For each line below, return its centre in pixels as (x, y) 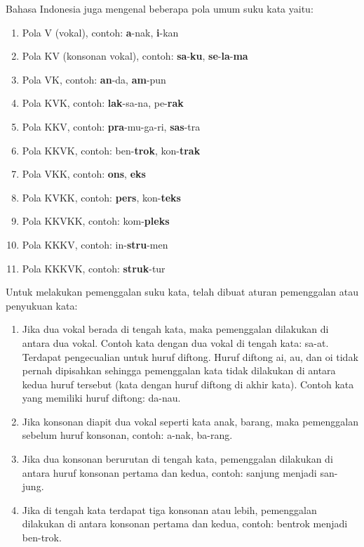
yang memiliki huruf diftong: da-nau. (101, 398)
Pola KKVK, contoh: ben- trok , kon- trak (111, 150)
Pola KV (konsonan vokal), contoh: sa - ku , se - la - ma (135, 56)
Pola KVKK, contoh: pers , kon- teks (101, 197)
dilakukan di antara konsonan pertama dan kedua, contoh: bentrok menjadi (185, 523)
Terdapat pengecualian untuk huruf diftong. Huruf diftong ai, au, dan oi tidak (190, 356)
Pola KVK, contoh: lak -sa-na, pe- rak (103, 103)
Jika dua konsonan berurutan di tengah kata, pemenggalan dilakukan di (177, 459)
